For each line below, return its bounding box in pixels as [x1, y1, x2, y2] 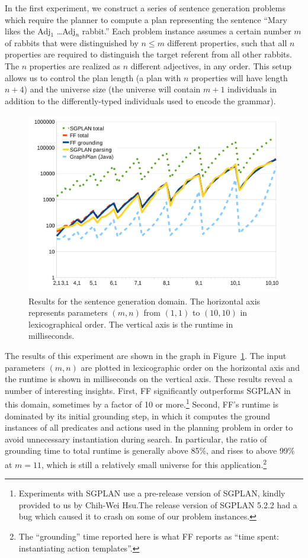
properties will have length [191, 71, 288, 84]
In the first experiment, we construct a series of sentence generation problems [5, 2, 285, 14]
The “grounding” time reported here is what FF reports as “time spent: [18, 530, 279, 542]
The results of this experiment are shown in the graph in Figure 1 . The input [5, 349, 287, 361]
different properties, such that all [167, 36, 287, 49]
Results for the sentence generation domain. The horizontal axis [28, 294, 261, 307]
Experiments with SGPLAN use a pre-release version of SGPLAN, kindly [18, 487, 285, 499]
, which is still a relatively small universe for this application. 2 [41, 456, 267, 470]
